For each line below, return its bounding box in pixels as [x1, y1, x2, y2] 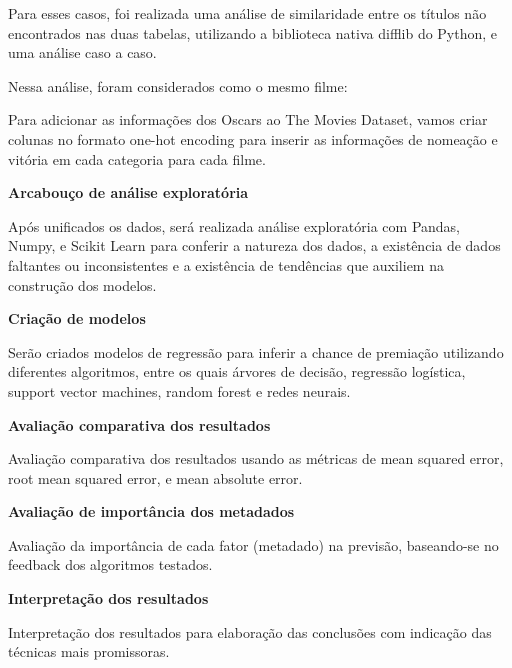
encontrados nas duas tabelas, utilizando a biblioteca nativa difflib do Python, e [8, 22, 498, 43]
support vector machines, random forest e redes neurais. [8, 380, 351, 401]
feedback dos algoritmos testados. [8, 554, 213, 575]
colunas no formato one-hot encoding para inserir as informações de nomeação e [8, 128, 498, 149]
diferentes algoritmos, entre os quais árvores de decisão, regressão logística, [8, 361, 466, 382]
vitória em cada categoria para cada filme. [8, 148, 266, 169]
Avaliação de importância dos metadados [8, 501, 295, 522]
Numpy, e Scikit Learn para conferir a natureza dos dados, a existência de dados [8, 235, 501, 256]
